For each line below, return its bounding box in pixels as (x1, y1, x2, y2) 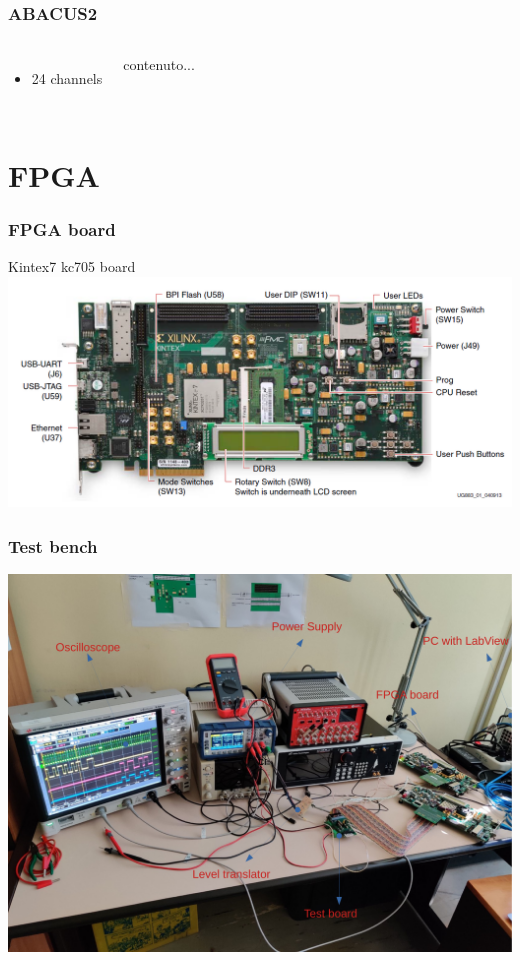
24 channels (31, 68, 103, 89)
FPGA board (8, 217, 116, 242)
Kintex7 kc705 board (8, 256, 136, 277)
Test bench (8, 533, 98, 558)
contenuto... (123, 54, 195, 75)
